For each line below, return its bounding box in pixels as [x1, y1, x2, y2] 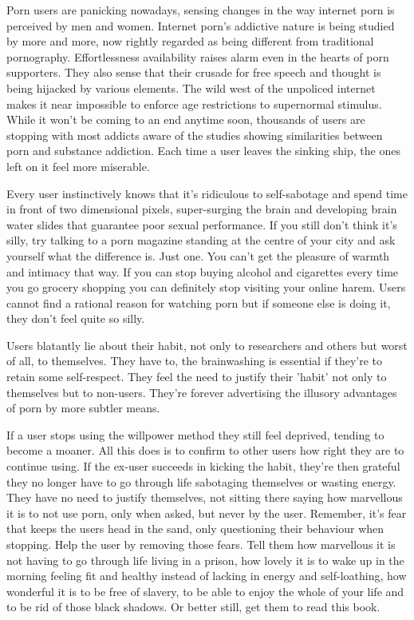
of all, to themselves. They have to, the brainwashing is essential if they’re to [6, 352, 383, 369]
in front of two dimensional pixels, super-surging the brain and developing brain [6, 201, 397, 217]
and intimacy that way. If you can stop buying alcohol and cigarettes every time [6, 263, 399, 280]
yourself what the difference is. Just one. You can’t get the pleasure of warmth [6, 247, 390, 264]
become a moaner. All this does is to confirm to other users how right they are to [6, 442, 404, 459]
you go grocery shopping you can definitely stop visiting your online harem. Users [6, 279, 406, 296]
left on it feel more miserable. [6, 157, 150, 174]
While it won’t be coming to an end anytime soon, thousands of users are [6, 111, 365, 128]
